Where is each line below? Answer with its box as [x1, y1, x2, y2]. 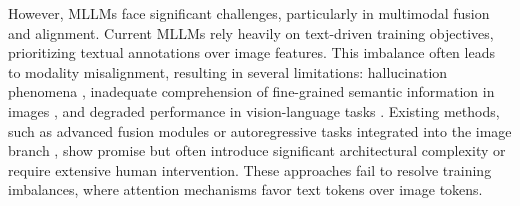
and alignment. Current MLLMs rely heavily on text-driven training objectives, [8, 22, 494, 43]
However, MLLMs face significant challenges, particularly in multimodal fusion [8, 3, 490, 23]
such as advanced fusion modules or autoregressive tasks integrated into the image [8, 120, 512, 141]
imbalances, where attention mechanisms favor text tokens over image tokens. [8, 179, 483, 200]
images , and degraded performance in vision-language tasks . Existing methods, [8, 100, 500, 121]
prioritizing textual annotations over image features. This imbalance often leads [8, 42, 495, 63]
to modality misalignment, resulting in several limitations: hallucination [8, 61, 448, 82]
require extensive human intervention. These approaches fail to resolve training [8, 159, 492, 180]
